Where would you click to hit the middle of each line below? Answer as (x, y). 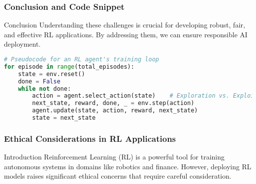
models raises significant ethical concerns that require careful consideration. (118, 176)
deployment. (22, 44)
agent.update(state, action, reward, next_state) (115, 111)
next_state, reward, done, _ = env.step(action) (113, 103)
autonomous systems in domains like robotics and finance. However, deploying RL (128, 166)
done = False (39, 81)
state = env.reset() (51, 74)
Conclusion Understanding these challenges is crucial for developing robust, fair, (125, 25)
